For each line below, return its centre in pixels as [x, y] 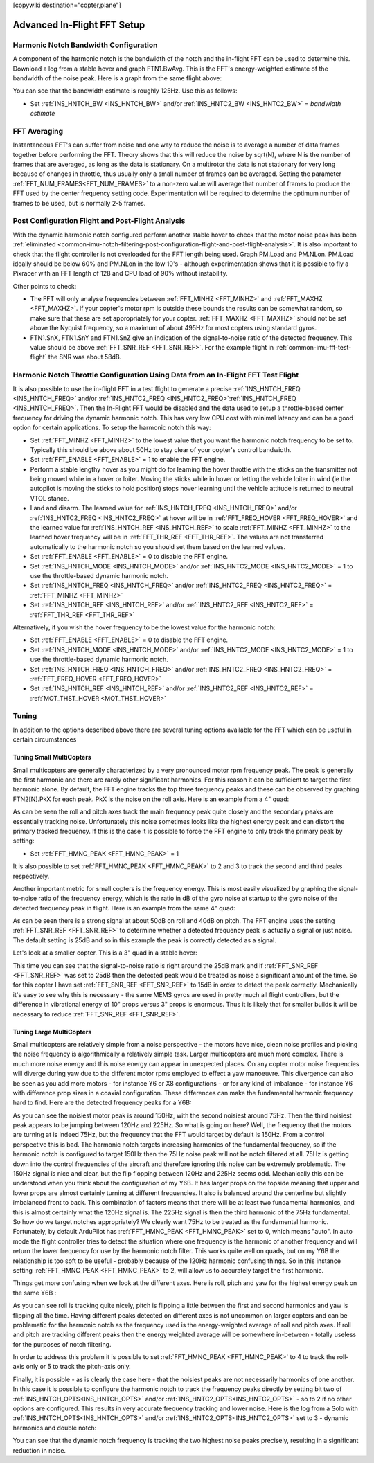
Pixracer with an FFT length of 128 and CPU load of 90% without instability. [120, 273]
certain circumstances [45, 739]
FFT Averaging [38, 131]
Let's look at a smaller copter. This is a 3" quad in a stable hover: [105, 953]
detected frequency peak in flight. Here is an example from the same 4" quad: [124, 908]
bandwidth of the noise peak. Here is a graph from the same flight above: [117, 78]
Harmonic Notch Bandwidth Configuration [85, 45]
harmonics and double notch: [55, 1428]
